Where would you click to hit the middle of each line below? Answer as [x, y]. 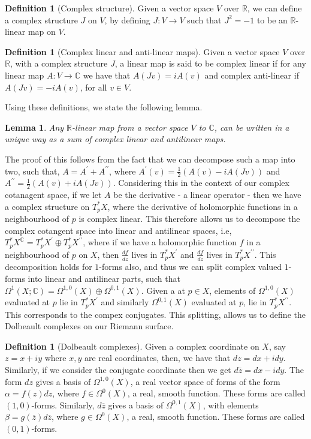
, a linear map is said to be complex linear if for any [210, 63]
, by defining [127, 19]
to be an [272, 19]
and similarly [125, 302]
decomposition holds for [49, 267]
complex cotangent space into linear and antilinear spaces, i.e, [118, 230]
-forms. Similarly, [63, 405]
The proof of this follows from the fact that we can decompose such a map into [150, 159]
